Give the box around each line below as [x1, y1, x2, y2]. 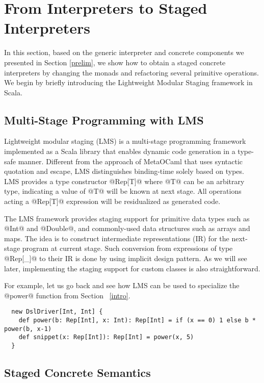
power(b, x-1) [4, 325, 52, 333]
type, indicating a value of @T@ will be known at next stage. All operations [4, 186, 242, 196]
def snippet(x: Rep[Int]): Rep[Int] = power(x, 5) [18, 334, 194, 341]
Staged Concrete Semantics [4, 365, 151, 380]
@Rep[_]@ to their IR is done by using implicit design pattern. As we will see [4, 253, 247, 264]
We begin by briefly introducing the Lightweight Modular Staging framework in [4, 77, 253, 88]
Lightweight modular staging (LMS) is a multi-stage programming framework [4, 136, 246, 146]
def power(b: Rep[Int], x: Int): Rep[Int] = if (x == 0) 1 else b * [18, 317, 256, 324]
